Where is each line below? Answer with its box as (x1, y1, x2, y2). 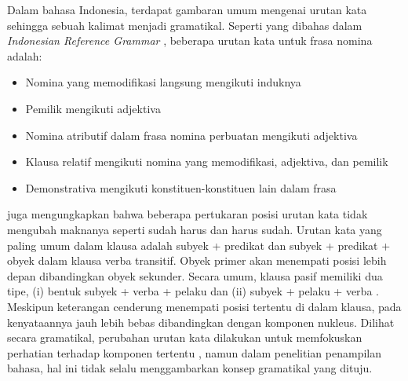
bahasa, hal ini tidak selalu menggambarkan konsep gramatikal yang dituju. (7, 360, 373, 376)
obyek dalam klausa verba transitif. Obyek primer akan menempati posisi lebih (7, 252, 387, 269)
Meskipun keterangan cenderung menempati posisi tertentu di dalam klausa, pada (7, 298, 402, 314)
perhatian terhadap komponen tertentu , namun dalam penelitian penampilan (7, 344, 381, 361)
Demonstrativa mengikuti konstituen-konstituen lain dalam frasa (25, 179, 337, 196)
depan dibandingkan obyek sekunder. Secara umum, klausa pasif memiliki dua (7, 267, 383, 284)
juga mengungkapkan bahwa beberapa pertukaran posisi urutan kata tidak (7, 206, 368, 222)
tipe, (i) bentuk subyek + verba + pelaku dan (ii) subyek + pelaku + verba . (7, 283, 379, 299)
